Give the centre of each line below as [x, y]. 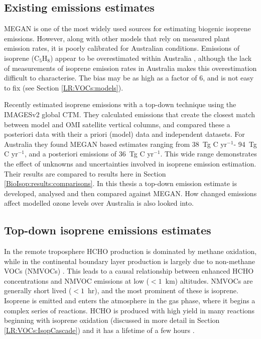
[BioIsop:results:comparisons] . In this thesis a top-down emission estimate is [120, 183]
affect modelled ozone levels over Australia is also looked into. [99, 203]
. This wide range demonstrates [209, 154]
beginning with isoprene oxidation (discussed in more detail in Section [112, 320]
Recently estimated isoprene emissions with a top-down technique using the [120, 104]
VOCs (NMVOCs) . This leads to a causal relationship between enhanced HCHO [129, 271]
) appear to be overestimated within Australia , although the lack [151, 58]
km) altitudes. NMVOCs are [209, 280]
